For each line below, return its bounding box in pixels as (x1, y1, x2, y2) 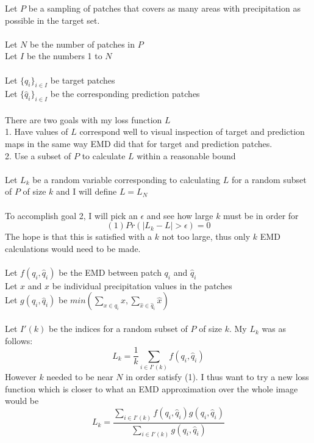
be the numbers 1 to (26, 49, 102, 62)
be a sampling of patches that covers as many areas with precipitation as (28, 2, 301, 14)
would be (5, 394, 39, 407)
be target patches (50, 73, 115, 86)
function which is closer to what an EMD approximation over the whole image (5, 382, 298, 395)
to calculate (82, 149, 126, 162)
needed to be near (46, 370, 113, 383)
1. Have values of (5, 125, 68, 138)
